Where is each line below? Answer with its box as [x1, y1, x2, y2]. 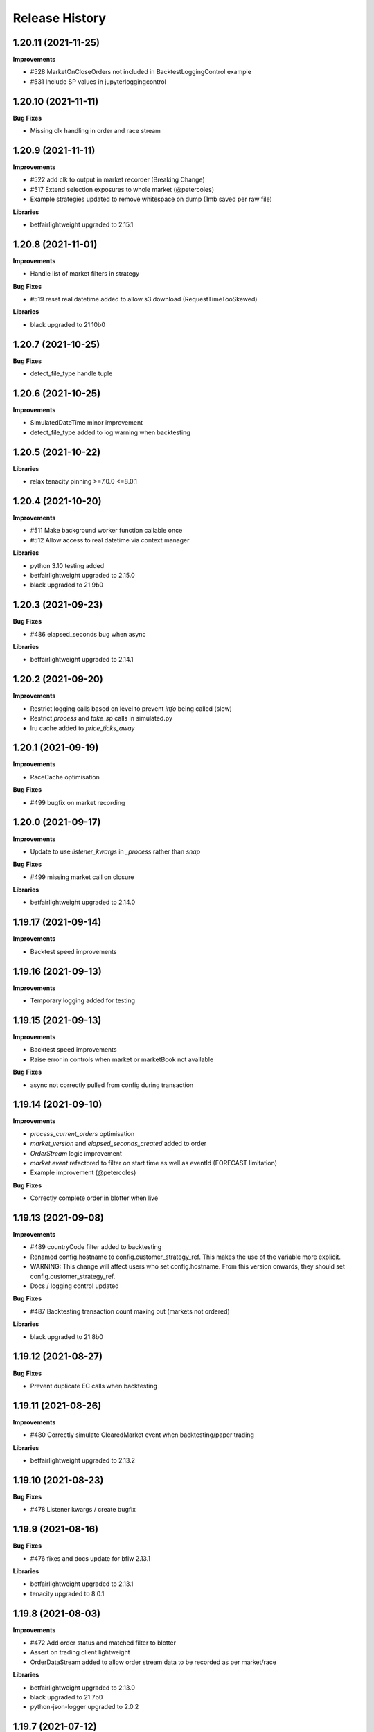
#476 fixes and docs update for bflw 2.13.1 [30, 1554, 151, 1562]
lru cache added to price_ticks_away [30, 724, 135, 732]
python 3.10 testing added [30, 561, 104, 569]
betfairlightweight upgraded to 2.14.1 [30, 655, 134, 664]
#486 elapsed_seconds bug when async [30, 630, 146, 638]
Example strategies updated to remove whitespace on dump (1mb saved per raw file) [30, 195, 273, 204]
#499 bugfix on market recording [30, 798, 125, 806]
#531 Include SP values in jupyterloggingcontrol [30, 77, 166, 86]
